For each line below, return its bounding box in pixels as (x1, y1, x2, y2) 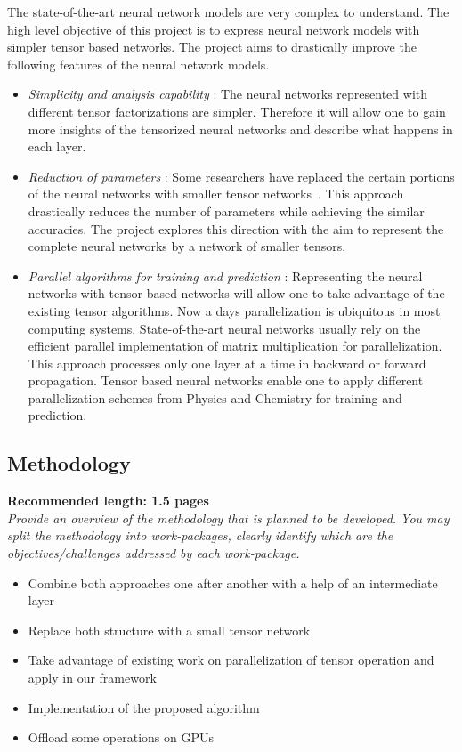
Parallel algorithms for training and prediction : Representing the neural (28, 266, 423, 285)
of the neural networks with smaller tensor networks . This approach (28, 184, 404, 203)
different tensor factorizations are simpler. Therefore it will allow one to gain (28, 101, 446, 120)
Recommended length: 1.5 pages (7, 491, 209, 510)
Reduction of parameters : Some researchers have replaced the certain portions (28, 166, 455, 185)
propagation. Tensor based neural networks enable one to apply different (28, 371, 424, 390)
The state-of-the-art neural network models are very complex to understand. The (7, 3, 450, 20)
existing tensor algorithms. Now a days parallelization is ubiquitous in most (28, 301, 441, 319)
